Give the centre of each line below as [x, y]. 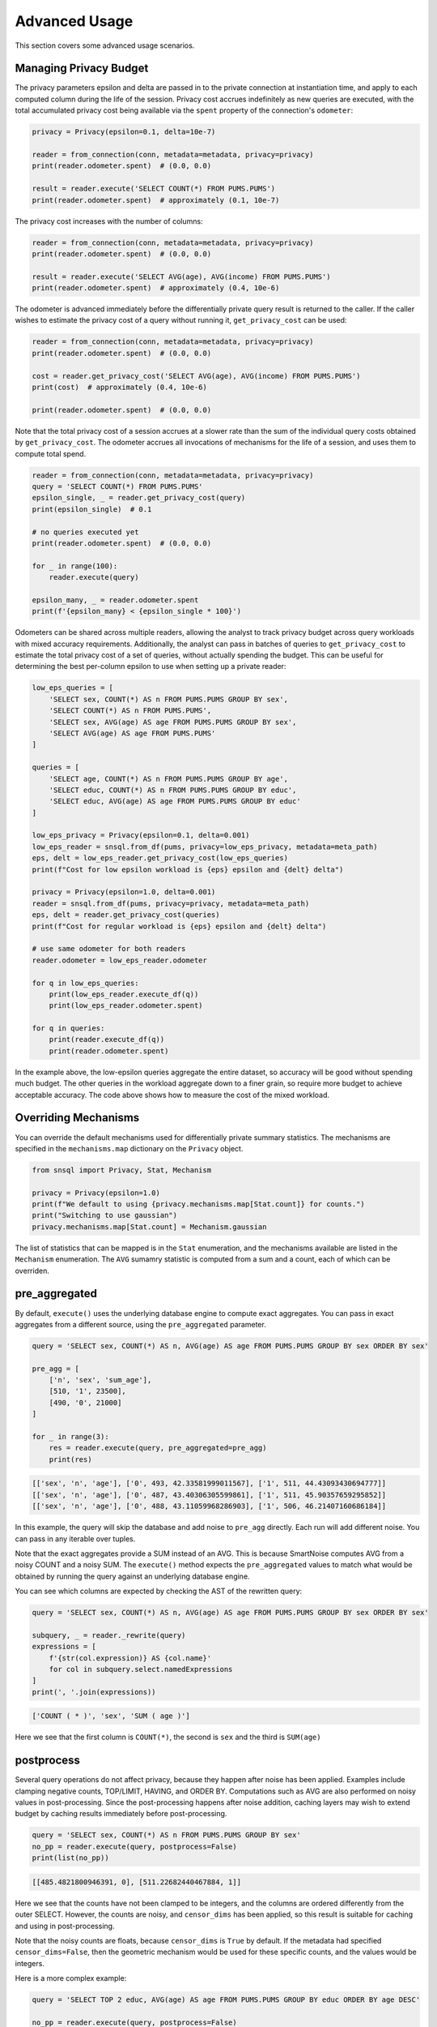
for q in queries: [68, 1028]
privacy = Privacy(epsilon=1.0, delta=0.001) [124, 892]
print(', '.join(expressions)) [94, 1692]
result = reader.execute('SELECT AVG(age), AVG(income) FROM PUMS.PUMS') [181, 276]
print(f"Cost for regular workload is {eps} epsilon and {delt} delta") [179, 926]
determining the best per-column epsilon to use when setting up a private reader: [151, 666]
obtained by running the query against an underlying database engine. [132, 1576]
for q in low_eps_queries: [85, 983]
